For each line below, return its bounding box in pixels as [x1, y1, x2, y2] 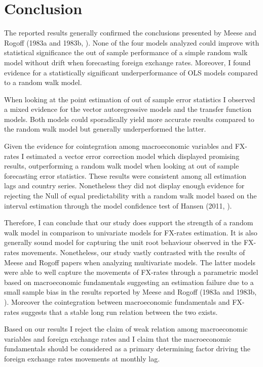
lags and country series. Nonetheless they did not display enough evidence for [4, 180, 245, 191]
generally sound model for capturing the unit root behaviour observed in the [4, 237, 242, 248]
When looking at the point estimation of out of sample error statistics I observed [4, 94, 255, 104]
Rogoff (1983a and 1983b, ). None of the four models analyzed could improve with [4, 37, 259, 48]
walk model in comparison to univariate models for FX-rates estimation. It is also [4, 227, 257, 237]
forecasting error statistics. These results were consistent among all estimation [4, 170, 247, 181]
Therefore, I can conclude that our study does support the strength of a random [4, 217, 253, 228]
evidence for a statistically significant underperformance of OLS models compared [4, 67, 258, 77]
